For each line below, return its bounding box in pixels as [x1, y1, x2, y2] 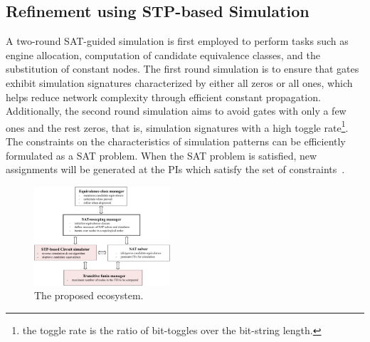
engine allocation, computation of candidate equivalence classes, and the [6, 47, 321, 62]
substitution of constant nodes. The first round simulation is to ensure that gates [6, 61, 359, 76]
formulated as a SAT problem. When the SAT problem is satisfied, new [6, 147, 317, 162]
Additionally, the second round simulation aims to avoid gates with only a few [6, 103, 347, 118]
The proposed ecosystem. [34, 288, 144, 303]
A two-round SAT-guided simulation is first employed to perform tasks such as [6, 33, 349, 48]
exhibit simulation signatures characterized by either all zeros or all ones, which [6, 75, 353, 90]
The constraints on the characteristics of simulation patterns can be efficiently [6, 134, 346, 149]
